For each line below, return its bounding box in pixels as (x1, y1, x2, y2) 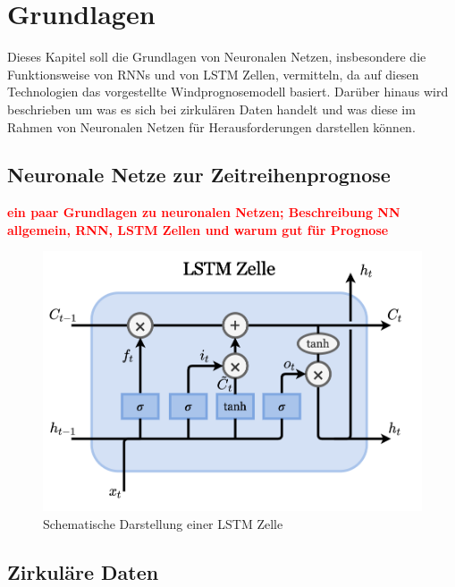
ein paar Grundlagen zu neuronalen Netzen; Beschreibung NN (7, 203, 400, 222)
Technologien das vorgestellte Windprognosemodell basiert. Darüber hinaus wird (7, 82, 449, 101)
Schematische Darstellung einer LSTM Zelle (43, 514, 283, 532)
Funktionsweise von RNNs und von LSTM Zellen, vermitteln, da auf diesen (7, 64, 419, 83)
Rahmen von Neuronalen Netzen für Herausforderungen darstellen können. (7, 117, 416, 136)
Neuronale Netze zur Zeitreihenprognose (7, 161, 391, 189)
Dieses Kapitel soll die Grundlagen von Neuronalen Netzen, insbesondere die (7, 47, 426, 66)
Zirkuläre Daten (7, 558, 159, 585)
